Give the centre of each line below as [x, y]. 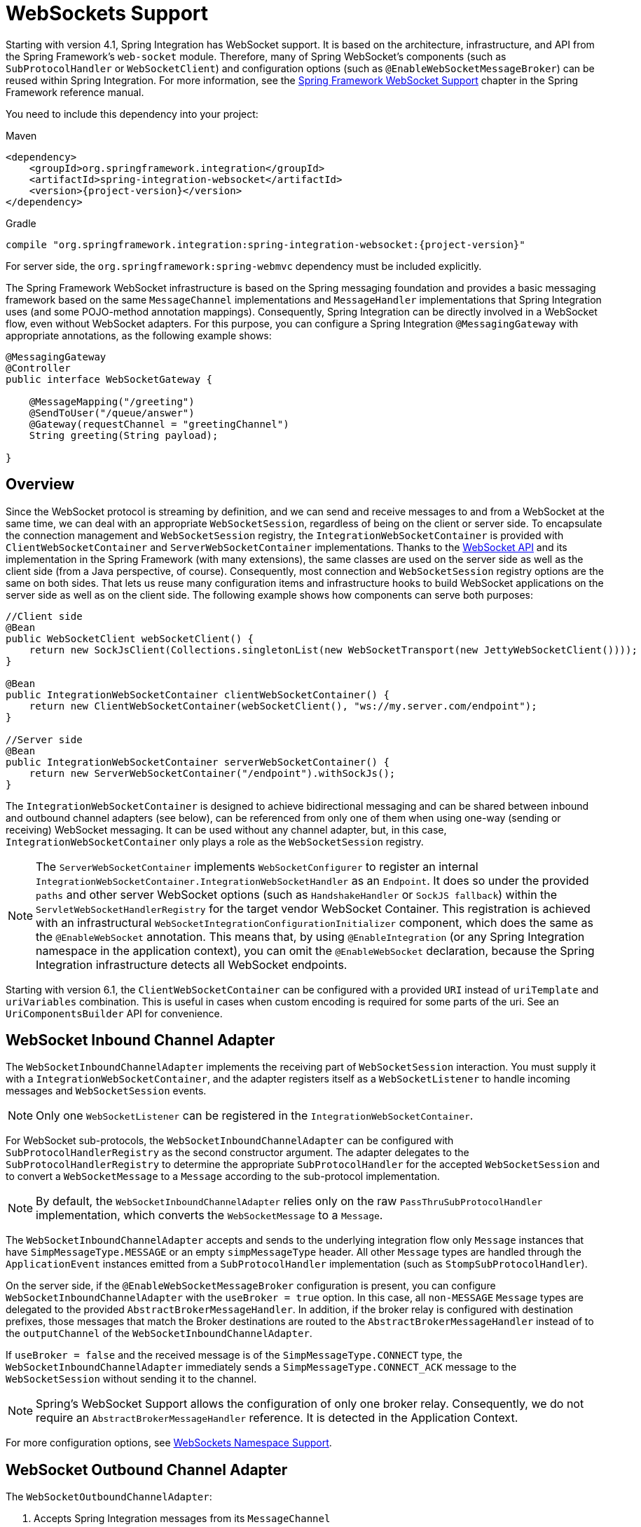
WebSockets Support [107, 13]
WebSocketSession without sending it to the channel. [131, 1379]
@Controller [38, 368]
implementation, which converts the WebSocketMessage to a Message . [209, 1215]
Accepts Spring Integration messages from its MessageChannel [182, 1519]
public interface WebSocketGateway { [109, 379]
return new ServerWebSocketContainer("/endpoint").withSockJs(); [212, 773]
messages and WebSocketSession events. [106, 1091]
